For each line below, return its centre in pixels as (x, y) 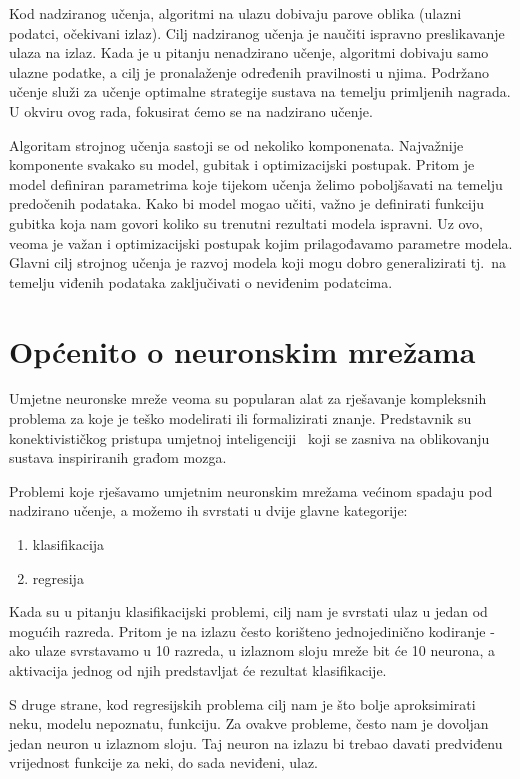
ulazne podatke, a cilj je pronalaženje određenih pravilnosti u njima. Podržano (249, 71)
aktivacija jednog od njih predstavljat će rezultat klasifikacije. (198, 669)
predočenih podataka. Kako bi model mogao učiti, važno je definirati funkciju (246, 203)
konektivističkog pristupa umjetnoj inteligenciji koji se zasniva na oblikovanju (249, 437)
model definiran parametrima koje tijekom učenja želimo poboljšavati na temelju (256, 183)
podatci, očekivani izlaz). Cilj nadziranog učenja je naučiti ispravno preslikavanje (257, 32)
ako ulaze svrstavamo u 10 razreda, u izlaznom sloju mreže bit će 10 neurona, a (252, 650)
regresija (58, 577)
